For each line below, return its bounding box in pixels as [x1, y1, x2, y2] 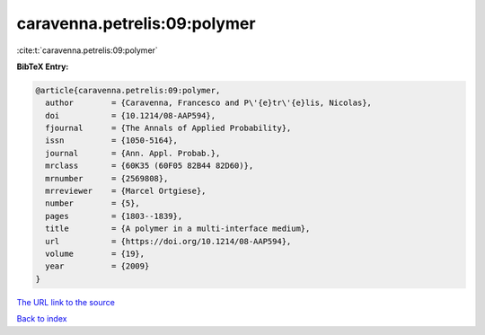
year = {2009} [45, 261, 150, 271]
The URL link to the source [16, 296, 116, 307]
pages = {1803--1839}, [45, 211, 183, 221]
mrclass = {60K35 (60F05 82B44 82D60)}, [45, 161, 254, 171]
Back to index [16, 313, 67, 324]
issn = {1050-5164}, [45, 136, 179, 145]
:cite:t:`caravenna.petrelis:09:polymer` [16, 45, 159, 56]
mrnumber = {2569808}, [45, 173, 169, 183]
